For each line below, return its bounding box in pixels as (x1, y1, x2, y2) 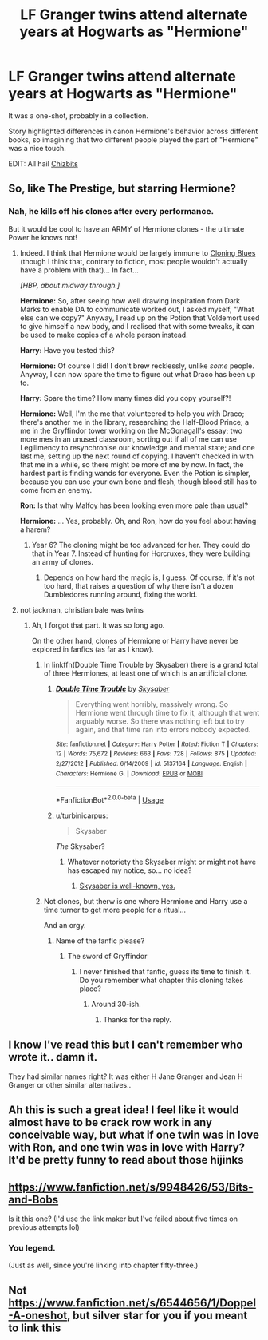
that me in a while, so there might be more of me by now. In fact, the (19, 459, 244, 469)
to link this (8, 1321, 61, 1334)
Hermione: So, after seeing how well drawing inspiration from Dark (19, 295, 241, 305)
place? (79, 984, 101, 993)
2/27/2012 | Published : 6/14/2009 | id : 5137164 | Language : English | (55, 759, 247, 767)
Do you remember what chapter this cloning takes (79, 975, 244, 985)
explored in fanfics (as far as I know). (31, 644, 154, 654)
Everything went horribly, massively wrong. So (75, 699, 229, 708)
